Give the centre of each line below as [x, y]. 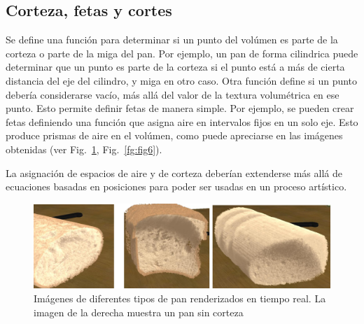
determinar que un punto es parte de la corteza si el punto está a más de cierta [175, 67]
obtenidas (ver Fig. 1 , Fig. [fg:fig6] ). [84, 149]
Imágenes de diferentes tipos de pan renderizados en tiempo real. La [180, 298]
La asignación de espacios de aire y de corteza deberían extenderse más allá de [174, 172]
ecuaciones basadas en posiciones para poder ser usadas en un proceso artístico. [176, 186]
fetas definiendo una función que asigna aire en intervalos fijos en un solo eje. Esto [182, 121]
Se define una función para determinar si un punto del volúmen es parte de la [172, 40]
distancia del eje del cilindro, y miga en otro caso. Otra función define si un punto [182, 80]
